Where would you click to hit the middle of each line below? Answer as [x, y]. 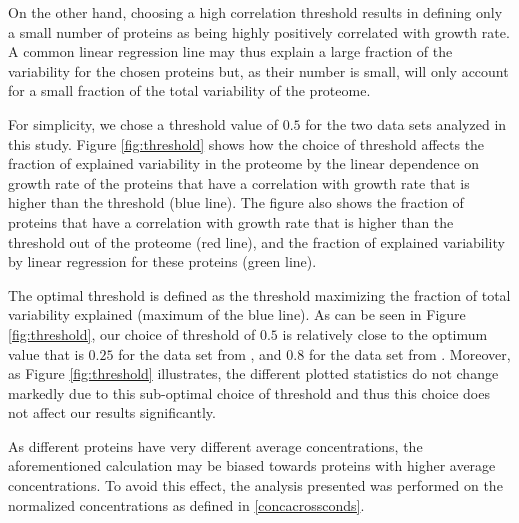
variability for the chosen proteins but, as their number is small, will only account [258, 70]
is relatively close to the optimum [385, 333]
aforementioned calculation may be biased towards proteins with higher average [252, 465]
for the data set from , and [200, 353]
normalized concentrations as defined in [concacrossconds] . [186, 504]
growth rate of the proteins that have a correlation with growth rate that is [239, 182]
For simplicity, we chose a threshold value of [143, 123]
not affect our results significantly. [112, 412]
